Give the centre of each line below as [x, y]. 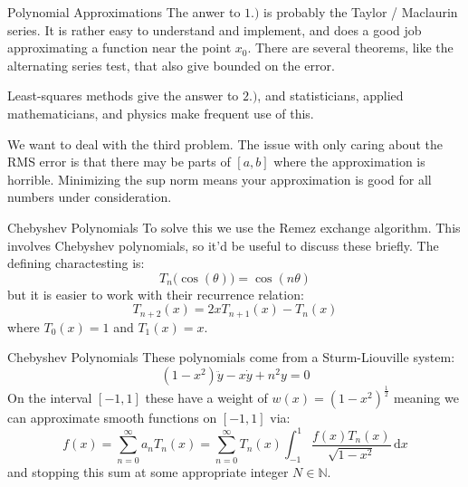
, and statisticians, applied [330, 95]
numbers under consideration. [90, 197]
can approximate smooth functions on [112, 418]
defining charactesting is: [76, 263]
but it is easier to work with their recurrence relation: [156, 294]
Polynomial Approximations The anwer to [124, 12]
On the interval [50, 398]
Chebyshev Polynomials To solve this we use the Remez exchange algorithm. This [234, 227]
